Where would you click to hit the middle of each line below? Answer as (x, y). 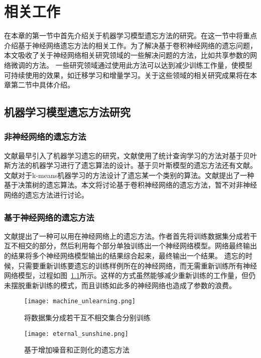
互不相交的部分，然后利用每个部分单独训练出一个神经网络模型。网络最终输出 (130, 246)
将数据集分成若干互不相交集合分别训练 (87, 318)
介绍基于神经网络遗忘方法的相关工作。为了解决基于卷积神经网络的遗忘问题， (130, 45)
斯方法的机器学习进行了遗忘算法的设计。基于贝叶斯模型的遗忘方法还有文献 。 (130, 165)
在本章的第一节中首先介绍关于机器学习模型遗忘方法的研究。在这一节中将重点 (130, 35)
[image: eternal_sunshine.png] (76, 334)
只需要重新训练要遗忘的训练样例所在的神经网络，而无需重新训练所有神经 (137, 265)
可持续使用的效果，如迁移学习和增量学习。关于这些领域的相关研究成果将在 (127, 75)
